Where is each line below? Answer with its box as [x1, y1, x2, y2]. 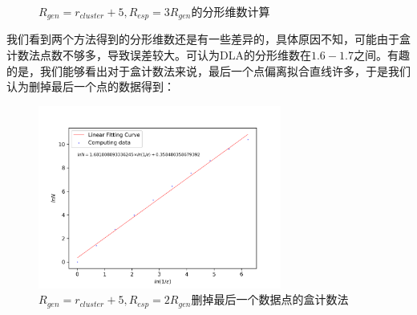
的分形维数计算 [191, 3, 270, 19]
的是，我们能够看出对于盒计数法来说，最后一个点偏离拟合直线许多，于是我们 [6, 62, 411, 79]
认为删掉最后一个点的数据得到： [6, 78, 175, 95]
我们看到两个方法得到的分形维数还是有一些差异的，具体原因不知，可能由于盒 [6, 31, 411, 47]
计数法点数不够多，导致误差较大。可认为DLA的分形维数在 [6, 47, 311, 63]
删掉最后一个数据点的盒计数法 [191, 291, 349, 308]
